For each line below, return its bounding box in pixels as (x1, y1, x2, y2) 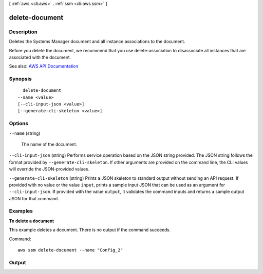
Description (9, 28, 38, 35)
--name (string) (9, 130, 41, 136)
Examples (9, 208, 33, 214)
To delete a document (9, 218, 54, 224)
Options (9, 120, 29, 127)
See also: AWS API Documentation (9, 63, 78, 69)
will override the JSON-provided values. (9, 166, 90, 172)
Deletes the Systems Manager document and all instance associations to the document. (9, 39, 185, 44)
